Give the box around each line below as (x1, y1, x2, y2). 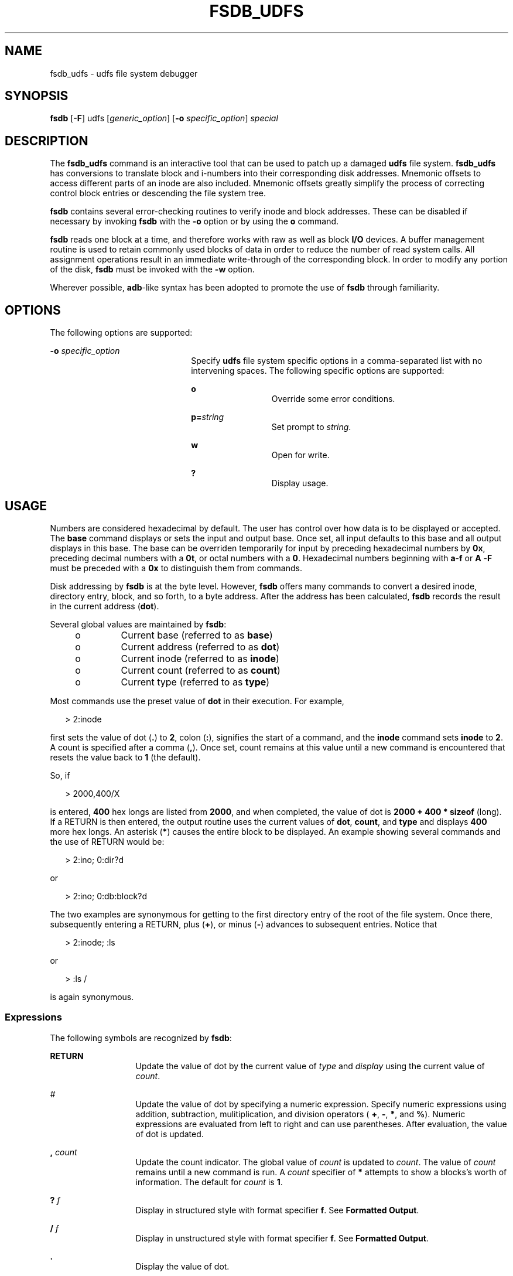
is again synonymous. (50, 991, 134, 1002)
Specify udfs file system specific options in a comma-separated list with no (191, 356, 483, 366)
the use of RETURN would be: (50, 836, 165, 847)
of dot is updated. (135, 1128, 204, 1139)
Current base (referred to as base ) (121, 629, 273, 641)
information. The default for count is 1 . (135, 1176, 283, 1187)
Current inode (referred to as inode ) (121, 652, 279, 664)
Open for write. (271, 450, 330, 460)
